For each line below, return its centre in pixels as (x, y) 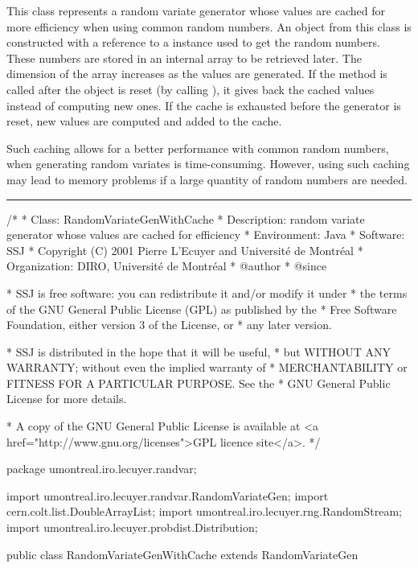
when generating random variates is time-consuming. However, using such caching (208, 164)
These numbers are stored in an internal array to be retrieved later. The (184, 58)
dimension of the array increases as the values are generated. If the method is (197, 74)
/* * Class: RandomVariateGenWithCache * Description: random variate (186, 218)
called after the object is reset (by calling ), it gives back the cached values (191, 89)
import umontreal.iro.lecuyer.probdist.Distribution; (132, 527)
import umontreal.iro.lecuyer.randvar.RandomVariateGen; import (168, 495)
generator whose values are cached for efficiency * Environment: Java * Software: (206, 235)
